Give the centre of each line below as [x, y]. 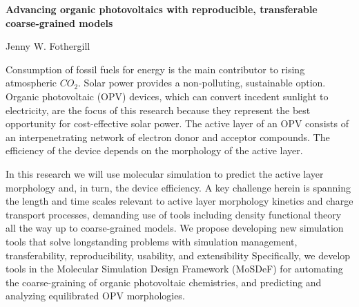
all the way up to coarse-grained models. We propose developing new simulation [175, 228]
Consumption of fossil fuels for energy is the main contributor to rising [155, 69]
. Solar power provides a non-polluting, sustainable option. [202, 83]
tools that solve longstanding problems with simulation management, [152, 241]
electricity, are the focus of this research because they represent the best [158, 110]
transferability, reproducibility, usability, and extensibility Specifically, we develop [178, 255]
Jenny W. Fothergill [48, 46]
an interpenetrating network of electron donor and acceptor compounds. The [168, 137]
